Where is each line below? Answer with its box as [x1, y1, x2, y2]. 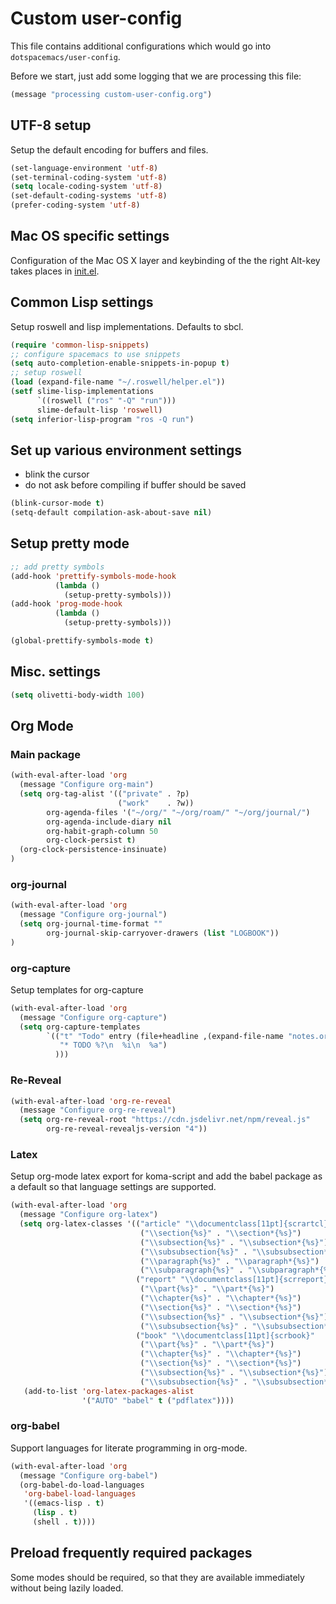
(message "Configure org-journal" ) [19, 910, 168, 920]
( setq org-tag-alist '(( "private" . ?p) [19, 789, 190, 799]
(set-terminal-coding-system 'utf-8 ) [10, 172, 168, 182]
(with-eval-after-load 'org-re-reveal [10, 1096, 172, 1106]
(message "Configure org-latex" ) [19, 1210, 159, 1220]
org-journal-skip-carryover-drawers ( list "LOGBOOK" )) [46, 928, 280, 938]
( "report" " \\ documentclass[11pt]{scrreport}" [135, 1275, 333, 1285]
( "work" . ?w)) [117, 798, 195, 808]
